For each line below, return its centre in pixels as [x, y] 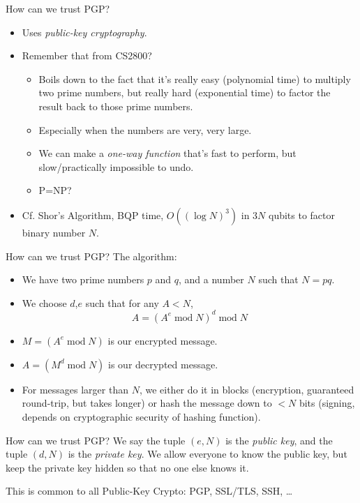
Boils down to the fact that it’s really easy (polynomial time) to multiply [195, 78]
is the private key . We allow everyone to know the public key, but [208, 454]
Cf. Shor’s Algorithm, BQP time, [93, 215]
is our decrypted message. [163, 364]
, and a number [211, 279]
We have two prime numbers [83, 279]
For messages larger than [75, 389]
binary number [54, 232]
